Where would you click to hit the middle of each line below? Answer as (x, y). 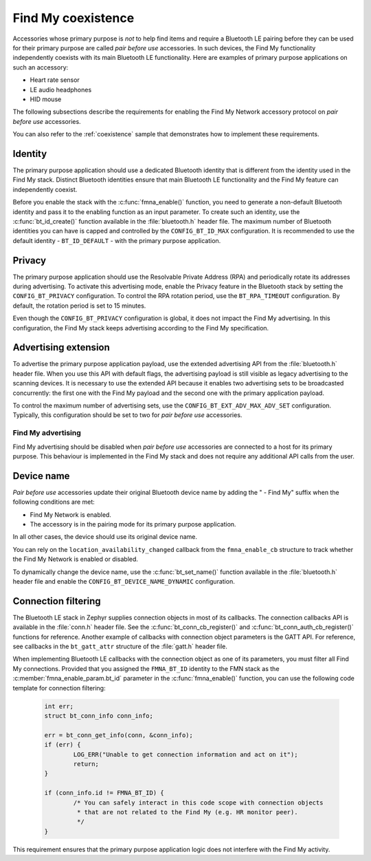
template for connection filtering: (59, 688)
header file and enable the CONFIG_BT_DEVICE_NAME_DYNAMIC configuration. (124, 581)
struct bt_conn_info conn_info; (99, 716)
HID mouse (46, 99)
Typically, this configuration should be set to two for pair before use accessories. (127, 415)
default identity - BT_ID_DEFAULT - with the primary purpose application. (117, 240)
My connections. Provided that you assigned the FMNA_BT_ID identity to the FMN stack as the (146, 668)
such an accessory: (41, 67)
